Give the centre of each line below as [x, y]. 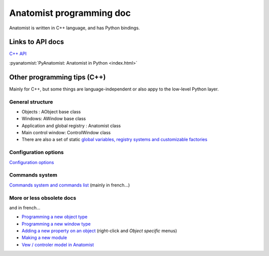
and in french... [25, 208]
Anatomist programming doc [70, 13]
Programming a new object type [55, 217]
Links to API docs [37, 42]
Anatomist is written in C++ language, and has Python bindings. [74, 28]
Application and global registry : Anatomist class [71, 126]
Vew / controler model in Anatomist [58, 245]
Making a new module [44, 238]
